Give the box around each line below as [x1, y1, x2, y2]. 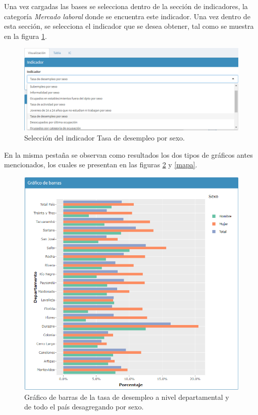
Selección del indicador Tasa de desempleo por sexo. [24, 132, 185, 143]
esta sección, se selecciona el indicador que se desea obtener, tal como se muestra [4, 21, 254, 31]
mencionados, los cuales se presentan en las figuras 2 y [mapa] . [4, 159, 197, 170]
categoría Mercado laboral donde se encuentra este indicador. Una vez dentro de [4, 11, 250, 21]
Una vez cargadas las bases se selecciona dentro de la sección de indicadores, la [4, 1, 248, 11]
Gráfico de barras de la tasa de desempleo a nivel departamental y [24, 391, 229, 402]
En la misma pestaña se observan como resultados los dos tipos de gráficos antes [4, 149, 253, 160]
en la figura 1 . [4, 30, 47, 41]
